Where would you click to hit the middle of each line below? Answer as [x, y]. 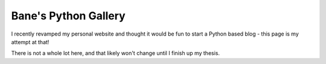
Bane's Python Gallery [69, 16]
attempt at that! [30, 42]
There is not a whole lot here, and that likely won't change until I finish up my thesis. [116, 53]
